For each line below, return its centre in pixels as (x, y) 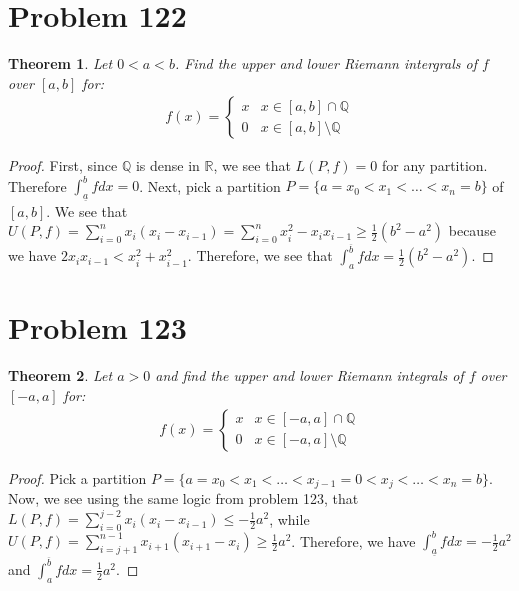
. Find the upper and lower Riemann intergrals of (325, 63)
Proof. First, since (63, 165)
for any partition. (434, 165)
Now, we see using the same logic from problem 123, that (183, 498)
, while (289, 518)
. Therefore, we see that (260, 255)
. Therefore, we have (353, 540)
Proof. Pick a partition (77, 477)
